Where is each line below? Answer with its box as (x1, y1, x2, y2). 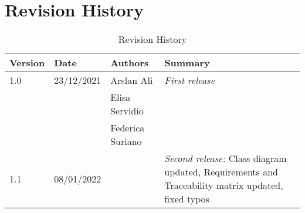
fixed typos (164, 192, 209, 206)
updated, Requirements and (164, 165, 278, 179)
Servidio (110, 104, 144, 118)
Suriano (110, 134, 142, 148)
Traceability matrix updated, (164, 178, 283, 192)
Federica (110, 121, 145, 135)
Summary (164, 56, 210, 70)
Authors (110, 56, 149, 70)
